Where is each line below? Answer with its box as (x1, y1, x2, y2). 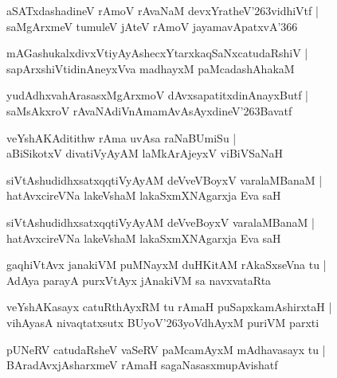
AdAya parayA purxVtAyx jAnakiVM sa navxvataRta (6, 271, 272, 288)
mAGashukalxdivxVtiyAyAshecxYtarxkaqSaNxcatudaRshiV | (6, 45, 308, 61)
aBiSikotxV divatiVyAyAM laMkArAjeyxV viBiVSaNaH (6, 145, 283, 162)
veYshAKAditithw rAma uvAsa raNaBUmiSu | (6, 129, 237, 146)
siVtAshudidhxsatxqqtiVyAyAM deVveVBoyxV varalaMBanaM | (6, 171, 323, 188)
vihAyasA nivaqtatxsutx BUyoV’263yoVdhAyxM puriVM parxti (6, 314, 319, 330)
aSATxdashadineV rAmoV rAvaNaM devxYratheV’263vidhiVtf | (6, 2, 319, 18)
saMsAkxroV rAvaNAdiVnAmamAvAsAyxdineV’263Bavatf (6, 102, 292, 119)
